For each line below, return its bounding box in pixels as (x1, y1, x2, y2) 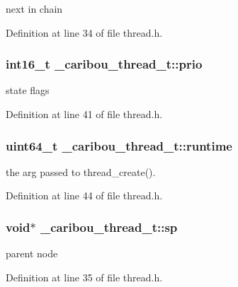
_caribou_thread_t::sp (40, 218, 178, 235)
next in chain (6, 1, 63, 16)
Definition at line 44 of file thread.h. (6, 188, 163, 203)
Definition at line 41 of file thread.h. (6, 107, 163, 121)
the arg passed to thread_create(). (6, 164, 156, 179)
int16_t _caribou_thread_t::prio (6, 55, 203, 73)
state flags (6, 83, 50, 98)
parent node (6, 246, 58, 261)
